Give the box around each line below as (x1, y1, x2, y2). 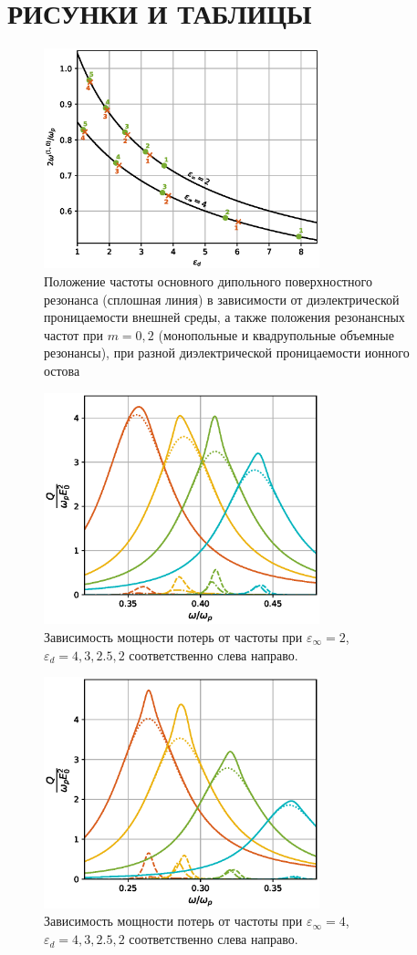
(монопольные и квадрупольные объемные (158, 325, 394, 344)
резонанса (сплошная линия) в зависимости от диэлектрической (44, 289, 400, 308)
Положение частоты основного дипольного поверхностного (44, 272, 372, 290)
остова (44, 360, 80, 379)
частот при (44, 325, 103, 344)
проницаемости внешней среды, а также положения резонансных (44, 307, 405, 327)
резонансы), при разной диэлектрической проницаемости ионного (44, 343, 410, 362)
